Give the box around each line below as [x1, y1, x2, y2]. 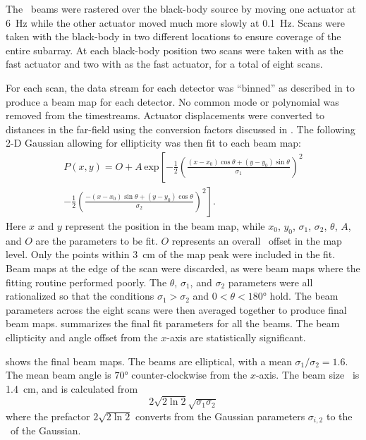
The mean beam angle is [6, 367, 111, 382]
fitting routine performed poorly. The [6, 274, 167, 289]
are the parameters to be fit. [35, 233, 158, 248]
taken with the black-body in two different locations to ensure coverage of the [6, 29, 341, 44]
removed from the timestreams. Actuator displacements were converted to [6, 108, 324, 123]
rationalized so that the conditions [6, 288, 154, 303]
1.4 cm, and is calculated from [6, 381, 138, 396]
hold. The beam [269, 288, 338, 303]
